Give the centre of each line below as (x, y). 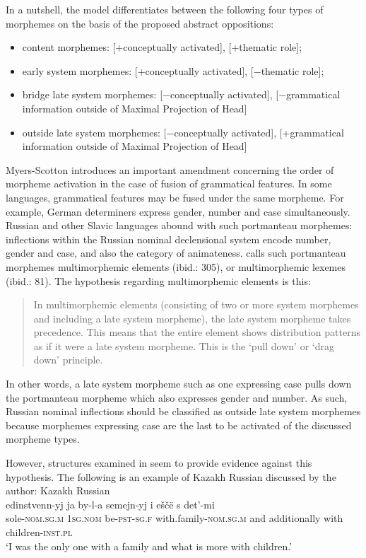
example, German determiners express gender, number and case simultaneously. (178, 211)
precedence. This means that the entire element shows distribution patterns (197, 332)
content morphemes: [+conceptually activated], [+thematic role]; (162, 47)
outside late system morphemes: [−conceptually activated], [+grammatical (183, 132)
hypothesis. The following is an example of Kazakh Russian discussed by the (171, 476)
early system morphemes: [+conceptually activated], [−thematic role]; (173, 70)
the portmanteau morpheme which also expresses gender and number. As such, (177, 397)
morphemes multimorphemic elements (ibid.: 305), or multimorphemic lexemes (176, 266)
